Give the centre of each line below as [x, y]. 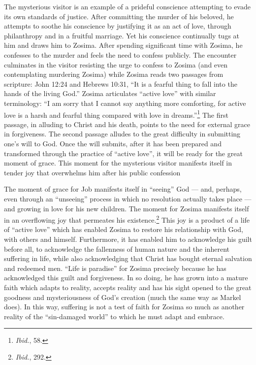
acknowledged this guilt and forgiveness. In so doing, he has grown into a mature [126, 278]
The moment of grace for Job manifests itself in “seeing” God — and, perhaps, [123, 189]
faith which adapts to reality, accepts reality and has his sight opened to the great [128, 287]
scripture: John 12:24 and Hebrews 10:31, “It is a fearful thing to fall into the [121, 83]
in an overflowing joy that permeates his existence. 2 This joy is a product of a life [127, 219]
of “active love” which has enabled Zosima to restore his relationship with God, [124, 229]
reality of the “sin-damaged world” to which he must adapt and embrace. [114, 316]
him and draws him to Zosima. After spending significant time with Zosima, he [123, 45]
